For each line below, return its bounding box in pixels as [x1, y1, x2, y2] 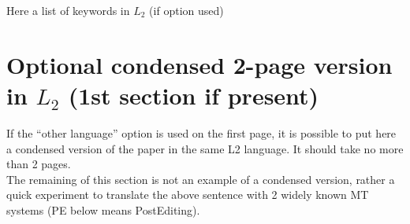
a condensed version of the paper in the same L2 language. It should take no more [6, 140, 404, 156]
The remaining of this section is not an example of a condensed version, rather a [6, 171, 395, 187]
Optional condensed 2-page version [6, 48, 393, 80]
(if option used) [149, 2, 224, 18]
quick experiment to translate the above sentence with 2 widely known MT [6, 186, 369, 203]
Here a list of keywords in [6, 2, 130, 18]
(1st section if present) [68, 79, 319, 111]
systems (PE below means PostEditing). [6, 201, 200, 218]
